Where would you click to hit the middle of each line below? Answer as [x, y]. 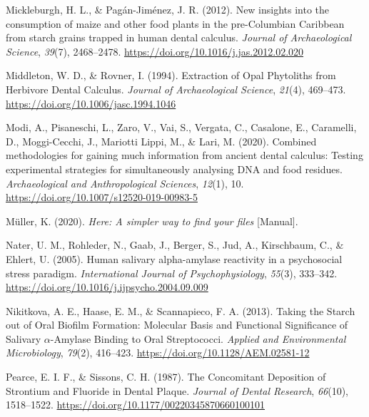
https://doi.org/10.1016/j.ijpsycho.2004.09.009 [107, 287]
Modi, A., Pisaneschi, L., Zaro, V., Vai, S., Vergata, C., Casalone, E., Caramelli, [181, 127]
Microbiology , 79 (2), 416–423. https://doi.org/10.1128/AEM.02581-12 [158, 352]
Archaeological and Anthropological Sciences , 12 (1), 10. [125, 183]
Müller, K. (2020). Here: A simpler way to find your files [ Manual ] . [152, 221]
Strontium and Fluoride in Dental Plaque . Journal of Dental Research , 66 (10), [177, 390]
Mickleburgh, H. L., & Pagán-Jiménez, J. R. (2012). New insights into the [168, 9]
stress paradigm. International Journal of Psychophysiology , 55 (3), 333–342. [172, 273]
